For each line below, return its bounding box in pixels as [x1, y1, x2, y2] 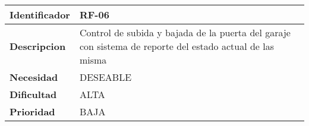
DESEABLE [79, 70, 132, 84]
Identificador [10, 8, 70, 21]
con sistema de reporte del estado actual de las [79, 39, 275, 53]
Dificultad [10, 87, 57, 101]
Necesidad [10, 70, 58, 84]
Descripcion [10, 39, 66, 53]
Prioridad [10, 105, 55, 118]
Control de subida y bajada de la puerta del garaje [79, 26, 291, 39]
